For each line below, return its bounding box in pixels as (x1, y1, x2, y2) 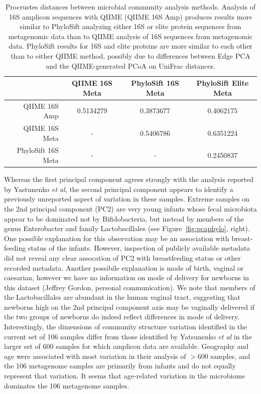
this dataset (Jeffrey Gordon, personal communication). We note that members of (4, 282, 255, 292)
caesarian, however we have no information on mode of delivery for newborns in (4, 272, 249, 283)
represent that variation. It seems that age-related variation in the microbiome (4, 370, 245, 381)
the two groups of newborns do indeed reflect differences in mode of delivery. (4, 311, 240, 322)
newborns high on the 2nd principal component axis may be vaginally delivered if (4, 301, 254, 312)
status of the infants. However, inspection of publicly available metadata (28, 243, 250, 253)
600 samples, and (197, 350, 250, 361)
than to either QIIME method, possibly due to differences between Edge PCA (11, 50, 250, 61)
